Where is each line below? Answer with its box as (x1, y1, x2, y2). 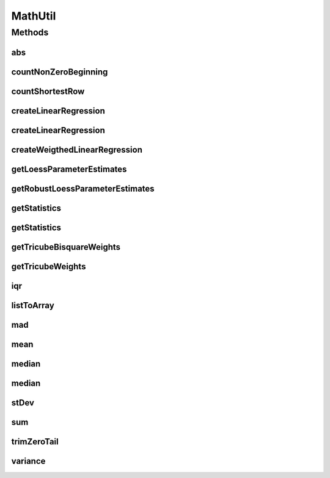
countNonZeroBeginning (11, 67, 108, 77)
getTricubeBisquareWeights (11, 242, 121, 252)
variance (11, 455, 46, 466)
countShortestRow (11, 86, 85, 96)
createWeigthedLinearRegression (11, 144, 143, 155)
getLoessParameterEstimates (11, 164, 127, 174)
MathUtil (11, 9, 56, 23)
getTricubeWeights (11, 261, 86, 272)
